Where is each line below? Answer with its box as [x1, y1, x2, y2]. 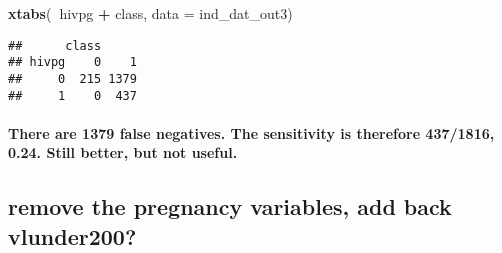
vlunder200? [8, 220, 137, 251]
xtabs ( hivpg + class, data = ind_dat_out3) [8, 3, 293, 23]
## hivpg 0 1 [8, 55, 137, 70]
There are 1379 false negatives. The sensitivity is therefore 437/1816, [8, 122, 495, 143]
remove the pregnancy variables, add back [8, 191, 452, 222]
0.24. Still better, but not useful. [8, 142, 238, 163]
